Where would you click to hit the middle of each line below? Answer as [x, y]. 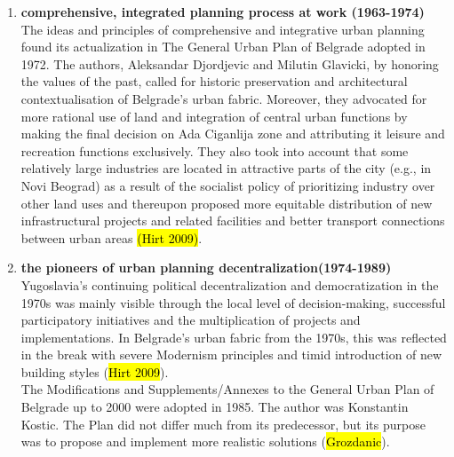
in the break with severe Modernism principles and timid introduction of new [231, 355]
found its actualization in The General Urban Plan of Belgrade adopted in [223, 47]
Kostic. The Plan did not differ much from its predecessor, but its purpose [223, 424]
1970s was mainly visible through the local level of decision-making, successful [233, 302]
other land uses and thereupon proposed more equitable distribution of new [227, 203]
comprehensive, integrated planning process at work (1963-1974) [223, 12]
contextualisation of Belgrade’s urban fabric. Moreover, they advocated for [224, 98]
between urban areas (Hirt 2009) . [112, 237]
